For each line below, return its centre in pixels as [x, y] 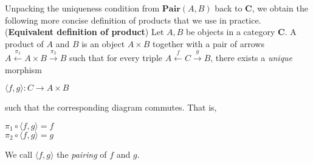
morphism [23, 69]
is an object [103, 43]
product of [24, 43]
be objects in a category [231, 32]
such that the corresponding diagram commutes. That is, [111, 107]
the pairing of [82, 154]
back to [229, 8]
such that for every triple [116, 58]
